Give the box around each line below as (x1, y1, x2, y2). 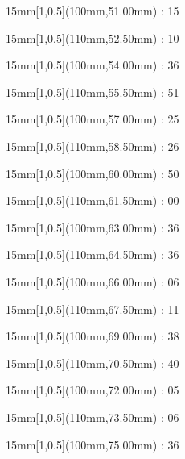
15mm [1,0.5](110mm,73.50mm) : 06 (6, 408, 179, 425)
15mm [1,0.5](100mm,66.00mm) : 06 (6, 273, 179, 290)
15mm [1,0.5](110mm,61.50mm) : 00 (6, 192, 179, 209)
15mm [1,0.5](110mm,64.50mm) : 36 (6, 246, 179, 263)
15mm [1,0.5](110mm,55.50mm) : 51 (6, 83, 179, 100)
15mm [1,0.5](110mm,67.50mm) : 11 (6, 300, 179, 317)
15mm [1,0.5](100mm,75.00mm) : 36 (6, 436, 179, 453)
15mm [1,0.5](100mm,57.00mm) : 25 (6, 111, 179, 127)
